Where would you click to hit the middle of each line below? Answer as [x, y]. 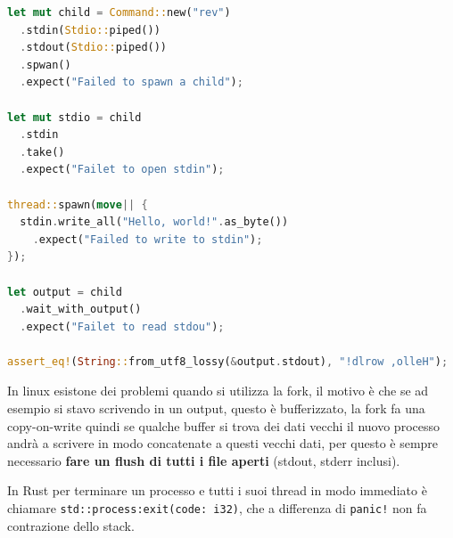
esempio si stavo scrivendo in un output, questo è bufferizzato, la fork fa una [216, 408]
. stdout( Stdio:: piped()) [94, 48]
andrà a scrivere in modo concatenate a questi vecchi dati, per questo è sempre [223, 443]
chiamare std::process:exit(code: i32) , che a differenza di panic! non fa [217, 508]
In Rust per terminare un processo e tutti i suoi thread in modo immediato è [217, 490]
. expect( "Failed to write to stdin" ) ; [148, 239]
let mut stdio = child [74, 117]
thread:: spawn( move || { [78, 204]
